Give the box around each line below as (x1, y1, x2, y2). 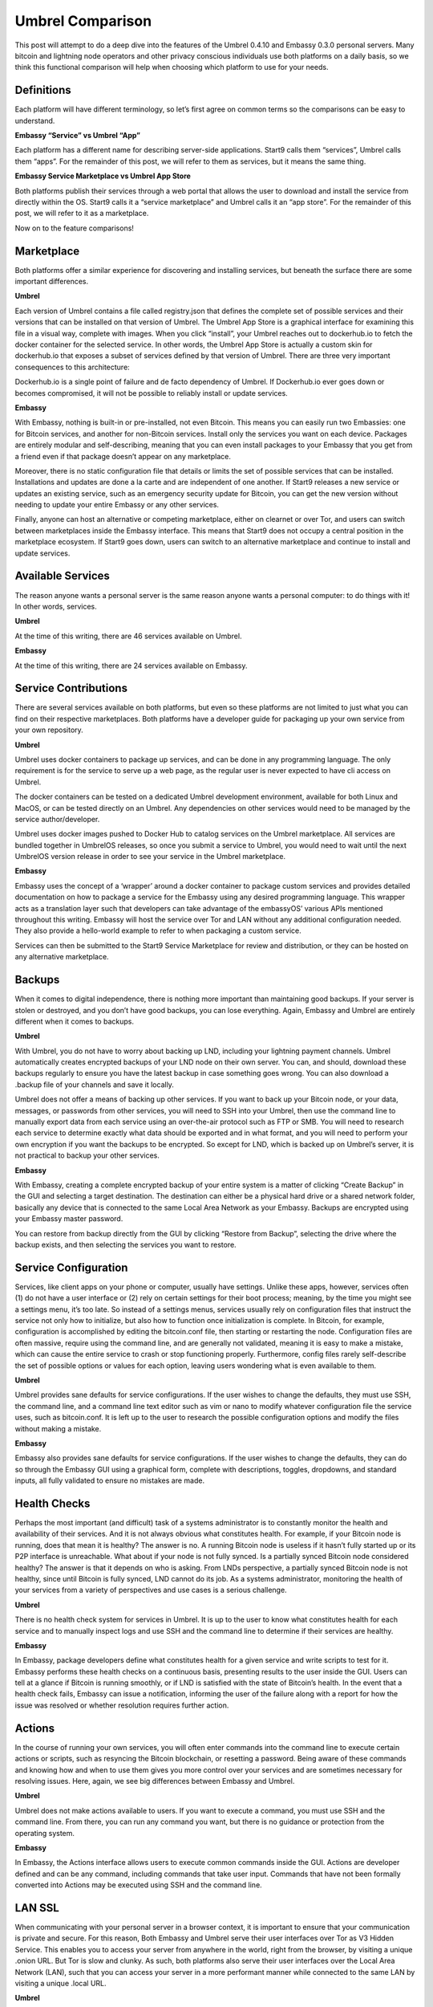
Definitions (14, 83, 71, 97)
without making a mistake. (14, 1423, 102, 1433)
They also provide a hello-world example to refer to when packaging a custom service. (14, 926, 302, 935)
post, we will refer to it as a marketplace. (14, 209, 149, 218)
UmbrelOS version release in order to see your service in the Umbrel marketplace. (14, 852, 286, 861)
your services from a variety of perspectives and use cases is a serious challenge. (14, 1586, 288, 1595)
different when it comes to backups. (14, 1016, 134, 1026)
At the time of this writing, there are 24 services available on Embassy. (14, 661, 248, 670)
